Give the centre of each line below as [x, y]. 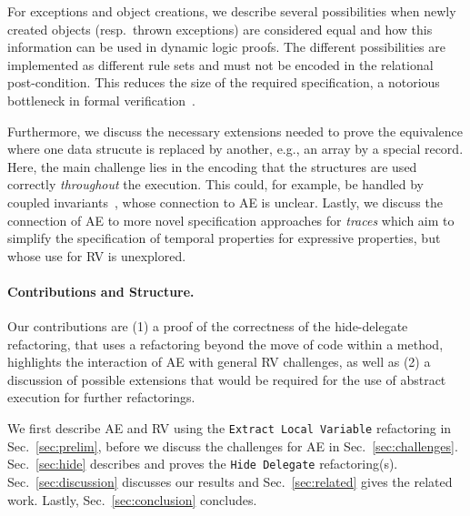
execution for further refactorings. [101, 397]
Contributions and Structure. [101, 291]
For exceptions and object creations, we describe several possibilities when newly [232, 11]
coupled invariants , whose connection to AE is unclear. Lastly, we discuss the [225, 202]
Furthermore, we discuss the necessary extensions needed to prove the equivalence [235, 131]
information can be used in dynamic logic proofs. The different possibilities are [227, 47]
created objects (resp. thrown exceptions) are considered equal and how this [220, 29]
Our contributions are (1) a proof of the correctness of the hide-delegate [208, 326]
